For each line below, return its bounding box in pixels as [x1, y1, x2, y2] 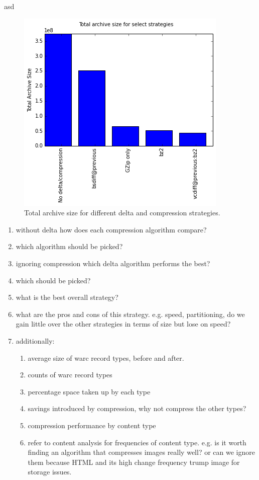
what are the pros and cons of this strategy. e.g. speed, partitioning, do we [16, 308, 245, 319]
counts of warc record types [28, 369, 112, 380]
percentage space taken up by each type [28, 386, 151, 396]
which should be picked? [16, 275, 91, 285]
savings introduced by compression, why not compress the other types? [28, 403, 246, 414]
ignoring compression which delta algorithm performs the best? [16, 258, 210, 268]
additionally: [16, 335, 55, 346]
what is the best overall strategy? [16, 292, 118, 302]
